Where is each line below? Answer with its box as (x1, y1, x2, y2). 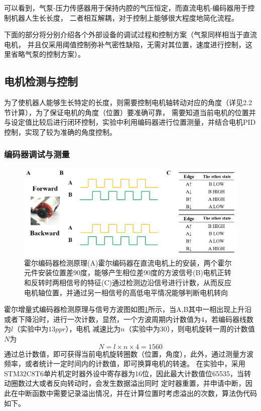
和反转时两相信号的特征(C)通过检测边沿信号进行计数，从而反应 (24, 277, 231, 288)
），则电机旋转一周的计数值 (167, 323, 255, 334)
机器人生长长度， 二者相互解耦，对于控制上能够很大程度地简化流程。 (11, 12, 238, 23)
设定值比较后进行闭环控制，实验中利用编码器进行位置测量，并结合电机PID (11, 117, 256, 127)
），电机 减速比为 (65, 323, 121, 334)
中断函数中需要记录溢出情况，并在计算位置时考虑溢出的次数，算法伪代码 (18, 387, 257, 398)
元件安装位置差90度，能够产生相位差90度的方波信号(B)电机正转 (24, 267, 231, 278)
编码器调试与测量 (4, 148, 70, 160)
